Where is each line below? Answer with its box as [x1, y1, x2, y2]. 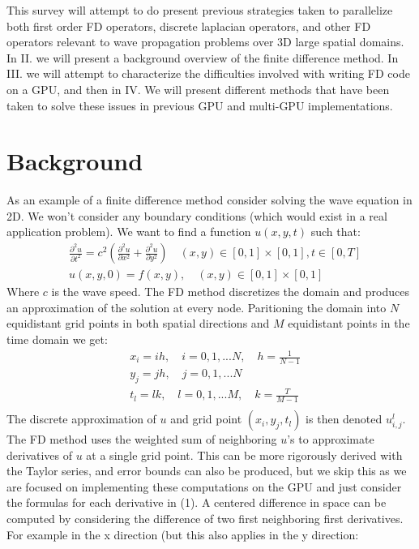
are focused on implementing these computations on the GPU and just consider [6, 478, 402, 495]
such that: [310, 223, 361, 240]
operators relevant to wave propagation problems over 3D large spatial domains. [6, 33, 404, 50]
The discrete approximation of [6, 410, 156, 427]
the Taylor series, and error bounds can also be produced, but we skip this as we [6, 462, 407, 479]
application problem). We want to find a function [6, 223, 251, 240]
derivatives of [6, 446, 73, 463]
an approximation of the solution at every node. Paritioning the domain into [6, 298, 387, 315]
